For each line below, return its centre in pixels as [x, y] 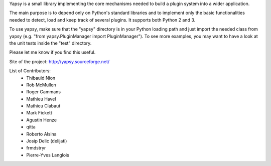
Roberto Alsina [42, 134]
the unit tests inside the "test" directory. [50, 43]
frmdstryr [36, 148]
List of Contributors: [30, 71]
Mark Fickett [39, 113]
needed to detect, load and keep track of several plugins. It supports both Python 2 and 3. [102, 20]
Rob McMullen [41, 85]
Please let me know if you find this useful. [52, 52]
